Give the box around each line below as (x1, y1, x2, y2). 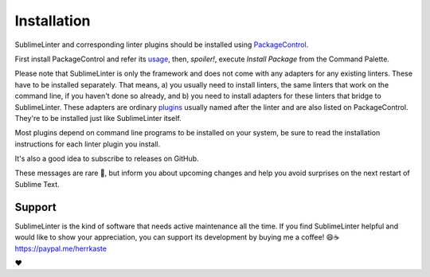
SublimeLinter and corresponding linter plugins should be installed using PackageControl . (14, 40, 309, 49)
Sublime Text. (14, 179, 60, 189)
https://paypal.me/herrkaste (14, 244, 107, 253)
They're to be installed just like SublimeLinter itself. (14, 113, 182, 123)
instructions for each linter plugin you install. (14, 139, 161, 149)
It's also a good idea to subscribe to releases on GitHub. (14, 154, 199, 163)
